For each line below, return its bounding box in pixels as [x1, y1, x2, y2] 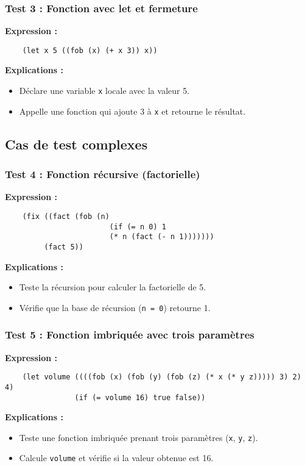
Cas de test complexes [5, 134, 148, 153]
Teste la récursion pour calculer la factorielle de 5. [19, 281, 206, 293]
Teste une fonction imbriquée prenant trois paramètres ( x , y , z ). [19, 431, 258, 443]
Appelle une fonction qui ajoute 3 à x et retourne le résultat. [19, 104, 246, 117]
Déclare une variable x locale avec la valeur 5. [19, 84, 190, 97]
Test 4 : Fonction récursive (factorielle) [5, 167, 200, 182]
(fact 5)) [44, 242, 83, 251]
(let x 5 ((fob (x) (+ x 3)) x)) [22, 46, 158, 55]
